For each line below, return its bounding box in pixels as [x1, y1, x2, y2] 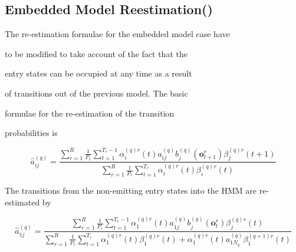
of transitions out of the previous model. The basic [5, 87, 188, 99]
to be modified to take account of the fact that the [5, 47, 188, 59]
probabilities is [5, 127, 58, 139]
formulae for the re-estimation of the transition [5, 107, 175, 119]
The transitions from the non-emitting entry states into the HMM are [5, 184, 257, 197]
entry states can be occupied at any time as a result [5, 67, 192, 79]
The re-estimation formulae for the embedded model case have [5, 28, 230, 40]
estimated [5, 195, 40, 208]
